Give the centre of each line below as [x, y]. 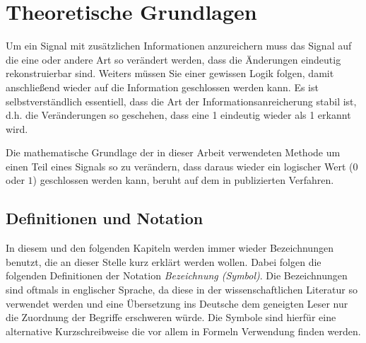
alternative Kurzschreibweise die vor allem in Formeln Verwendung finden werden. [183, 331]
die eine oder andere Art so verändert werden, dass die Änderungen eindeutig [173, 59]
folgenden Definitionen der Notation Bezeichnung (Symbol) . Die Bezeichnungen [177, 275]
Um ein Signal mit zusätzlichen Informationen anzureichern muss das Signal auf [179, 46]
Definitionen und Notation [105, 218]
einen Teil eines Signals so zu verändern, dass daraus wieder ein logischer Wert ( [179, 166]
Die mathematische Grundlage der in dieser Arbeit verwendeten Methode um [173, 152]
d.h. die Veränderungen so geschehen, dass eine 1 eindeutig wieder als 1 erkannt [178, 115]
